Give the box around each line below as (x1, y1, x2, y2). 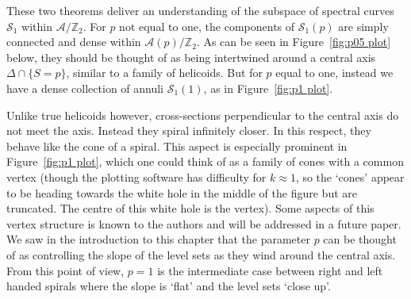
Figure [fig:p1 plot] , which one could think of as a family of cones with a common (6, 153, 404, 170)
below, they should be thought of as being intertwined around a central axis (6, 48, 376, 65)
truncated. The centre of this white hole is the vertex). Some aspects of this (6, 200, 375, 217)
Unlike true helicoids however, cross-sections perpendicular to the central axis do (6, 106, 399, 123)
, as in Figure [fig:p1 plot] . (203, 79, 333, 96)
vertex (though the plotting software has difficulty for (6, 168, 267, 185)
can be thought (323, 231, 397, 247)
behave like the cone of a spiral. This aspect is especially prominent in (6, 137, 348, 154)
